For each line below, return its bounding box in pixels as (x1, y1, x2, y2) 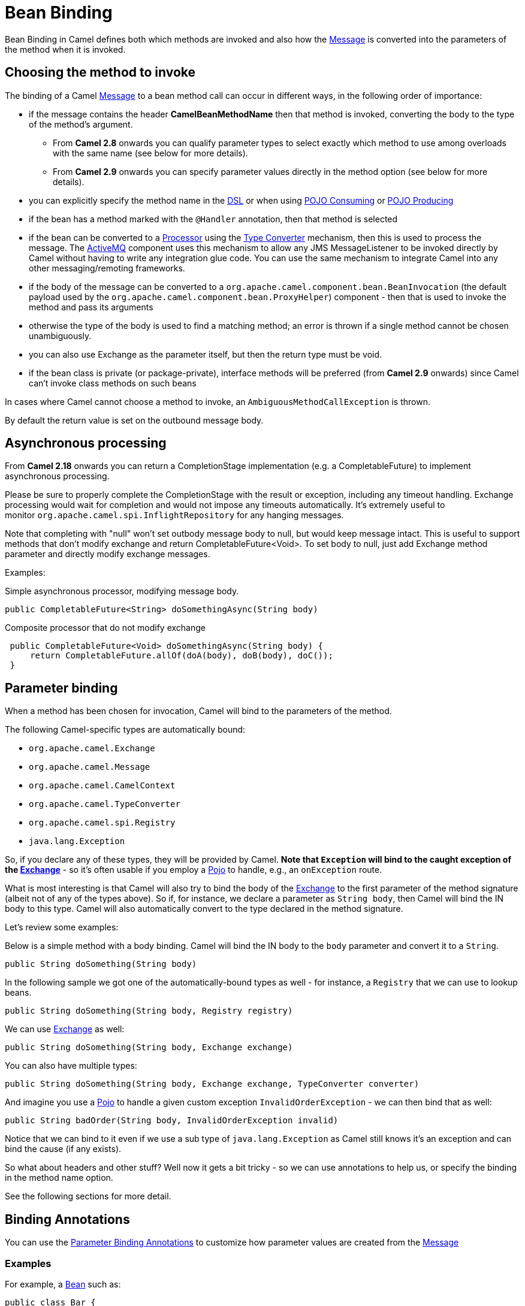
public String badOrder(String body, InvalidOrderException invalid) (5, 1115, 339, 1126)
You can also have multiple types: (5, 1060, 137, 1071)
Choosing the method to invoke (5, 65, 196, 80)
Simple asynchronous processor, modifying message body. (5, 586, 239, 597)
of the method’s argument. (29, 119, 133, 129)
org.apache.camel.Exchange (29, 743, 155, 754)
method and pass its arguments (29, 301, 153, 312)
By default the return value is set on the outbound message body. (5, 415, 264, 425)
